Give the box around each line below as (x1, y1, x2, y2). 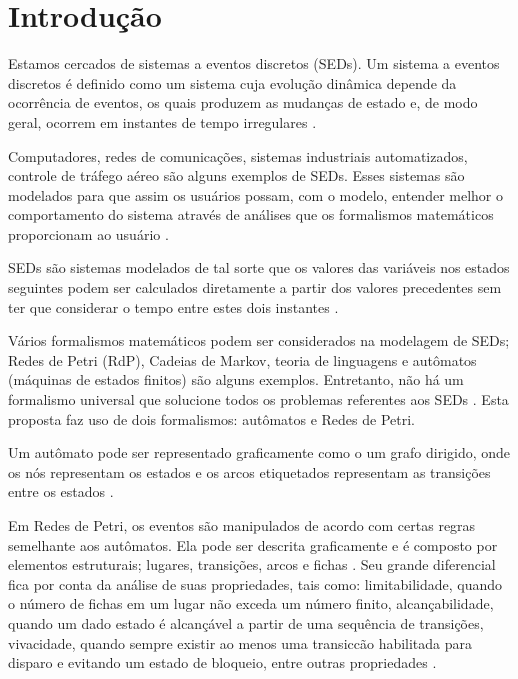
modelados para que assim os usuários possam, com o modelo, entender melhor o (8, 184, 503, 205)
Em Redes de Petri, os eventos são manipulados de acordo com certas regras (8, 515, 476, 535)
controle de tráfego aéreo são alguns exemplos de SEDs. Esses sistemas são (8, 165, 465, 186)
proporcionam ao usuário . (8, 223, 169, 244)
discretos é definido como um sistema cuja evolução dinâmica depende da (8, 72, 457, 93)
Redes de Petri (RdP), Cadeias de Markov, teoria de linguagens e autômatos (8, 349, 477, 370)
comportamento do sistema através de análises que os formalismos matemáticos (8, 204, 494, 225)
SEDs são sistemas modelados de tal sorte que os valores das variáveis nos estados (8, 257, 510, 278)
